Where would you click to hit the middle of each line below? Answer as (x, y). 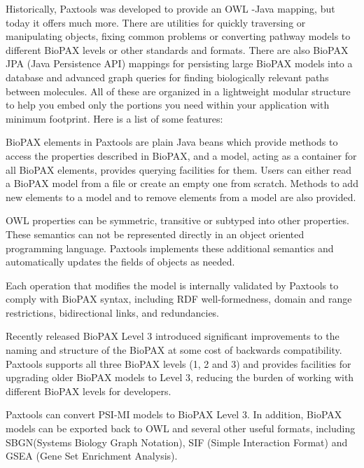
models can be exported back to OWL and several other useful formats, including (181, 428)
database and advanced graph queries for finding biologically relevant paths (167, 77)
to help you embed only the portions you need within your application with (168, 105)
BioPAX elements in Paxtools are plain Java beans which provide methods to (172, 142)
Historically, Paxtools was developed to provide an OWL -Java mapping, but (170, 8)
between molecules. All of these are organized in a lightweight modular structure (178, 91)
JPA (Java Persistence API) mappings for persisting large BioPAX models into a (179, 63)
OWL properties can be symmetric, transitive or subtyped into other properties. (177, 220)
